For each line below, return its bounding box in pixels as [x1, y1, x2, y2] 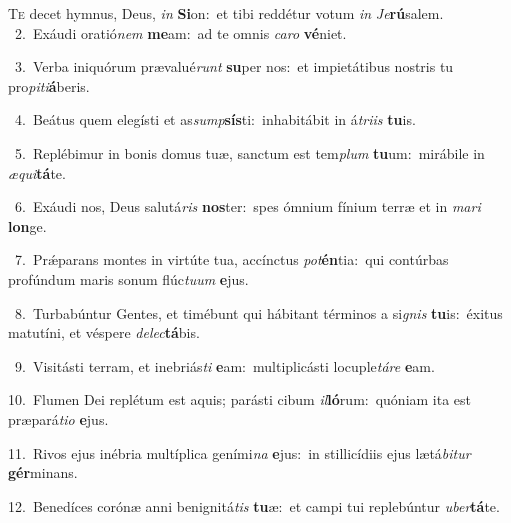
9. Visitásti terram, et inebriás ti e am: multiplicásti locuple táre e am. [14, 355, 435, 376]
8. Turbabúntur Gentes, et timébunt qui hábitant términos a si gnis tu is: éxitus [14, 302, 503, 323]
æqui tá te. [8, 162, 66, 183]
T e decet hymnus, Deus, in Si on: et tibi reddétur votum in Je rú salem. [8, 3, 444, 23]
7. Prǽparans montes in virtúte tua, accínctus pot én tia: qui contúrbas [14, 249, 449, 270]
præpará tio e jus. [8, 408, 109, 429]
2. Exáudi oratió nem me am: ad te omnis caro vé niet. [14, 22, 347, 43]
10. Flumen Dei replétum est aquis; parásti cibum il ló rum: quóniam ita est [8, 389, 472, 410]
